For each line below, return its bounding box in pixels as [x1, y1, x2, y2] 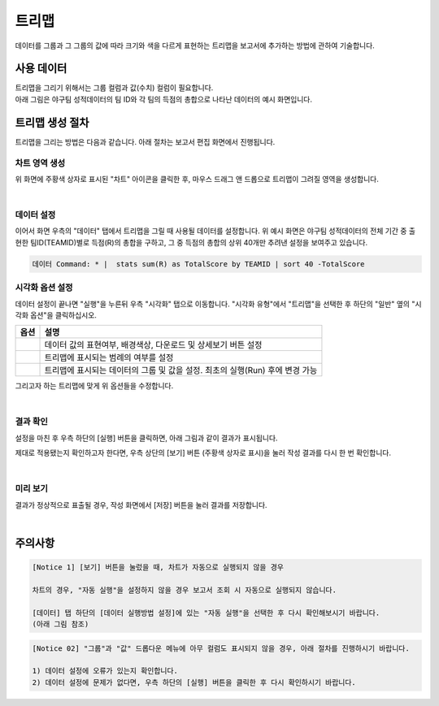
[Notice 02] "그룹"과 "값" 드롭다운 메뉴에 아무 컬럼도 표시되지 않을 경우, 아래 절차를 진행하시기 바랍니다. [32, 643, 410, 653]
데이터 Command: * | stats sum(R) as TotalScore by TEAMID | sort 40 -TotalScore [32, 259, 365, 268]
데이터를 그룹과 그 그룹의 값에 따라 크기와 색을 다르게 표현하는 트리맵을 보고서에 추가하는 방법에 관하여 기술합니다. [15, 41, 376, 50]
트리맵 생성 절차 [15, 115, 89, 129]
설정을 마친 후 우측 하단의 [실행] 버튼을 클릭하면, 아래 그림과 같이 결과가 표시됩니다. [15, 433, 278, 443]
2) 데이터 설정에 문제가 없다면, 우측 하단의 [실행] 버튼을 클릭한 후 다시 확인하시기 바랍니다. [32, 678, 357, 687]
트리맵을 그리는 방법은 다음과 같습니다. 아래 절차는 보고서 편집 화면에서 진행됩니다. [15, 136, 276, 146]
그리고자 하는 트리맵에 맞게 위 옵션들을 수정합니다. [15, 381, 174, 391]
